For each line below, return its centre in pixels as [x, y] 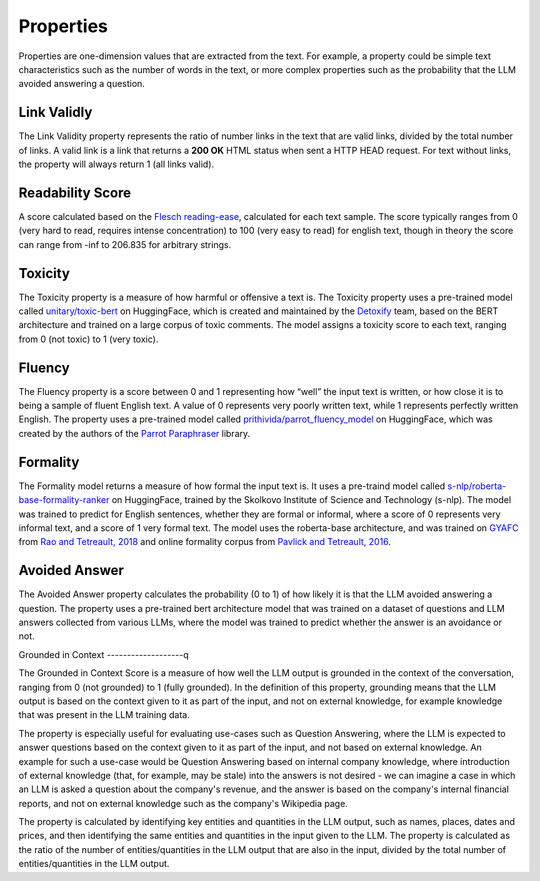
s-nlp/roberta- [477, 486]
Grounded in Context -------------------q [103, 654]
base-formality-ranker [64, 500]
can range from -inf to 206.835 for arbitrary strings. [125, 244]
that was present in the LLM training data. [104, 715]
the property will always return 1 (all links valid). [116, 164]
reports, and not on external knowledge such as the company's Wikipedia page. [183, 803]
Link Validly [55, 112]
